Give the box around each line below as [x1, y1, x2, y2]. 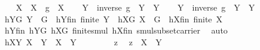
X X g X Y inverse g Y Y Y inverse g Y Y [16, 1, 255, 13]
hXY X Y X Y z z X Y [4, 35, 162, 48]
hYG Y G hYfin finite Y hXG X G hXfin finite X [4, 12, 223, 25]
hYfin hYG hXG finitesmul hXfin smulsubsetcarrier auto [4, 24, 228, 36]
